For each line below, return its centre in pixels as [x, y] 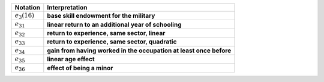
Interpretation [67, 7]
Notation [27, 7]
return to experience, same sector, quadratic [112, 42]
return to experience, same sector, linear [106, 33]
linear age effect [71, 59]
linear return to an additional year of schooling [114, 24]
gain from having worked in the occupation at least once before [139, 51]
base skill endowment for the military [101, 16]
